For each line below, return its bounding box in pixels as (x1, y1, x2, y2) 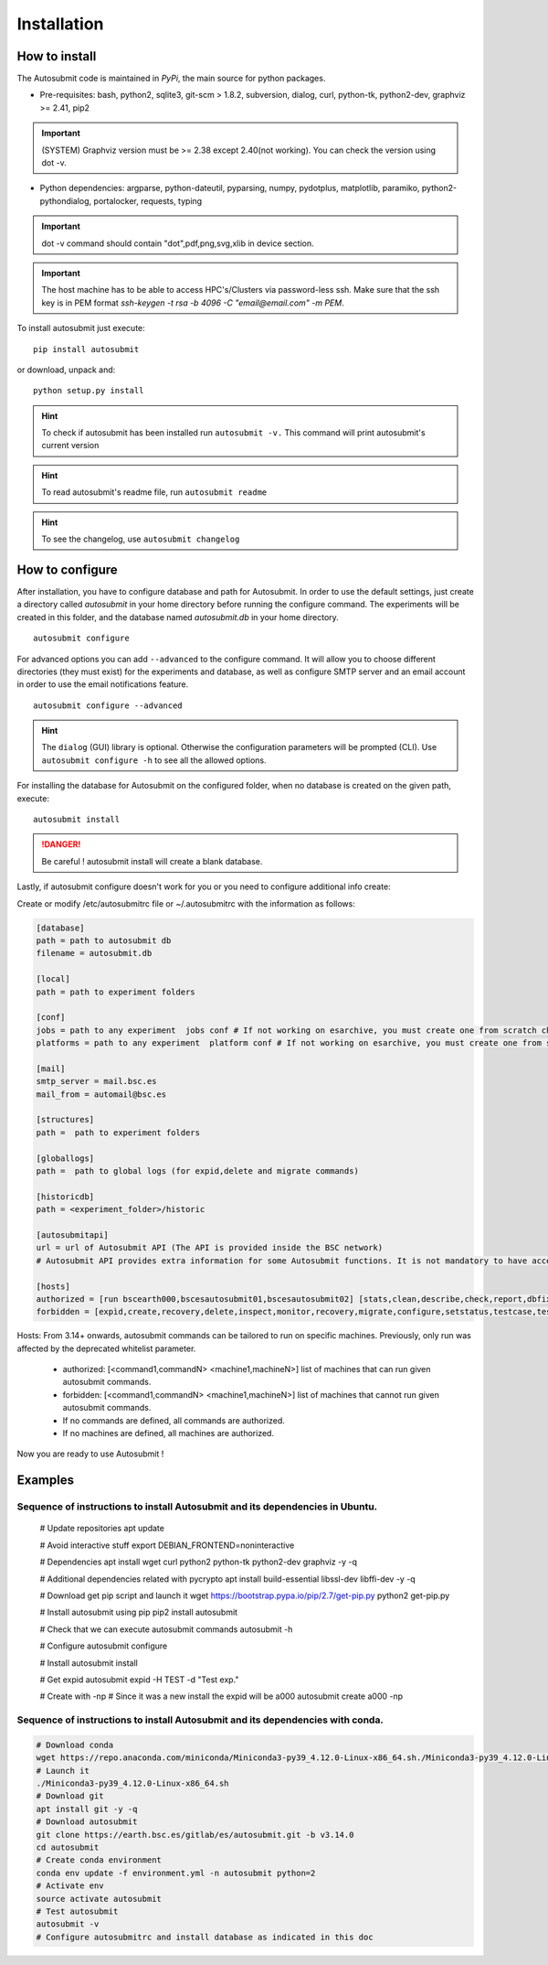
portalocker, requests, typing (93, 195, 203, 206)
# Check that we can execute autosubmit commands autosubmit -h (39, 1624, 293, 1635)
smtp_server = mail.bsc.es (36, 1076, 157, 1087)
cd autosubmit (36, 1842, 100, 1852)
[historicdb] (36, 1191, 95, 1202)
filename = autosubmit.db (36, 948, 153, 959)
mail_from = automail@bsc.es (36, 1089, 167, 1100)
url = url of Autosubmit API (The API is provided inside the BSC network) (36, 1242, 384, 1253)
